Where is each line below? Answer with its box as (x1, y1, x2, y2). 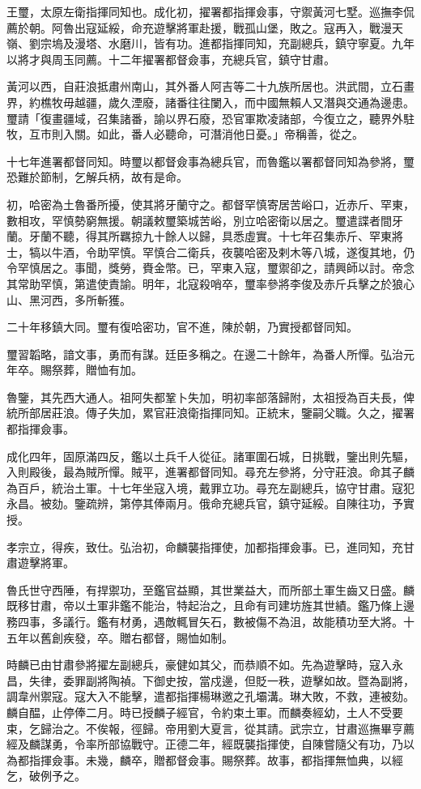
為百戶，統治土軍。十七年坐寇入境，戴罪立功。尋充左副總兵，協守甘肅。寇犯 (6, 479, 415, 496)
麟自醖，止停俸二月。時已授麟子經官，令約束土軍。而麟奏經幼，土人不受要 (6, 703, 403, 720)
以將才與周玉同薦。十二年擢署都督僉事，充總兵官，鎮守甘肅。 (6, 50, 335, 67)
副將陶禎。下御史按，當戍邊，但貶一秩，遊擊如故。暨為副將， (85, 672, 415, 689)
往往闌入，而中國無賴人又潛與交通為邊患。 (187, 93, 415, 110)
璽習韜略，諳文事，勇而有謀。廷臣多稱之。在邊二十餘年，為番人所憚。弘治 (6, 345, 403, 362)
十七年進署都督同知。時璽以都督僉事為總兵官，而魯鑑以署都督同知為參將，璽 (6, 152, 415, 169)
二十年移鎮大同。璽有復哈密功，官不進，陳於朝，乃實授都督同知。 (6, 318, 358, 335)
